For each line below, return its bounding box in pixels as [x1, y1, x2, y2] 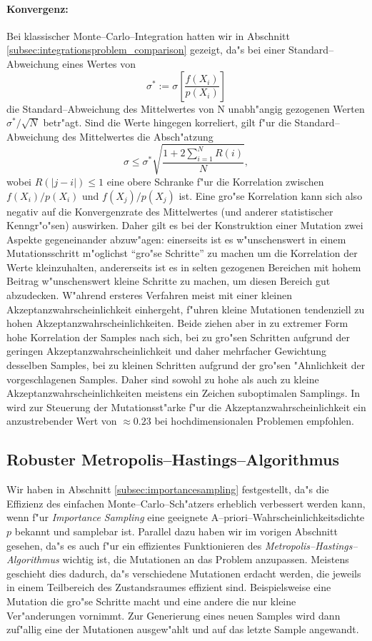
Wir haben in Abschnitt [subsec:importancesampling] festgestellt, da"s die [6, 482, 329, 497]
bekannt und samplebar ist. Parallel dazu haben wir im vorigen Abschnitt [14, 523, 338, 538]
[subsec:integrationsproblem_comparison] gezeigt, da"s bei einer [6, 42, 286, 57]
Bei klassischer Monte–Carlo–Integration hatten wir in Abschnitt [6, 28, 290, 43]
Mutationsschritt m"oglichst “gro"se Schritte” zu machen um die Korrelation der [6, 246, 358, 261]
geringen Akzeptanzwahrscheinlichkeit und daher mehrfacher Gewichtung [6, 343, 326, 358]
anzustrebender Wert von [6, 413, 117, 428]
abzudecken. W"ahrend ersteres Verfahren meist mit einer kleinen [6, 288, 293, 303]
